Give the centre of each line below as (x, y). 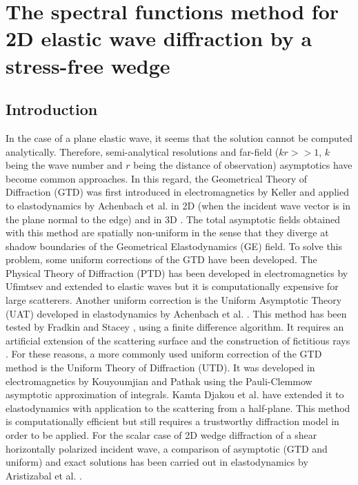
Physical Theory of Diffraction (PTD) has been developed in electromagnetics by (177, 272)
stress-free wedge (88, 65)
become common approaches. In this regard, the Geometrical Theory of (157, 178)
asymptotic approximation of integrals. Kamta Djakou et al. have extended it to (175, 394)
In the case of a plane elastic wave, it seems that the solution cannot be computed (179, 137)
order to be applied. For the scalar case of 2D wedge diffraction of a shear (161, 435)
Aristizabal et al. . (44, 475)
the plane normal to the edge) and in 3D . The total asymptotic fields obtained (173, 219)
